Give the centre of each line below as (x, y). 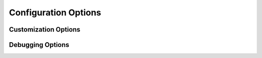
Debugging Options (39, 45)
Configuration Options (55, 12)
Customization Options (45, 29)
